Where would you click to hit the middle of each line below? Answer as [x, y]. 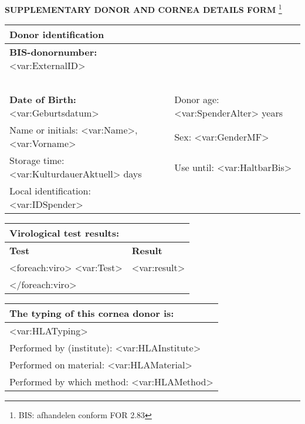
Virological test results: [65, 233]
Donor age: [197, 100]
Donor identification [57, 35]
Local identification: [50, 191]
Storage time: [37, 160]
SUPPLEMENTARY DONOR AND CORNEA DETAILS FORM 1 [143, 8]
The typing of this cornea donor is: [92, 313]
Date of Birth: [43, 100]
